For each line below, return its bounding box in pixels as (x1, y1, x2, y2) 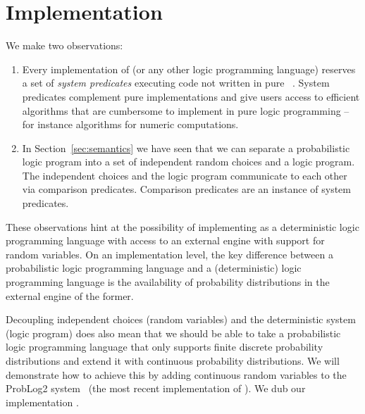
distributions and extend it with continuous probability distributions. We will (6, 353, 340, 368)
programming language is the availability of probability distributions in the (6, 275, 330, 289)
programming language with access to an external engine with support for (6, 233, 325, 248)
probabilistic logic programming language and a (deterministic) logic (6, 261, 302, 275)
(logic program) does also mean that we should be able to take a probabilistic (6, 325, 341, 340)
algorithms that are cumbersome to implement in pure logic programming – (22, 103, 349, 118)
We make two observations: (6, 38, 123, 53)
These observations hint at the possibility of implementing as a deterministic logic (6, 219, 359, 234)
